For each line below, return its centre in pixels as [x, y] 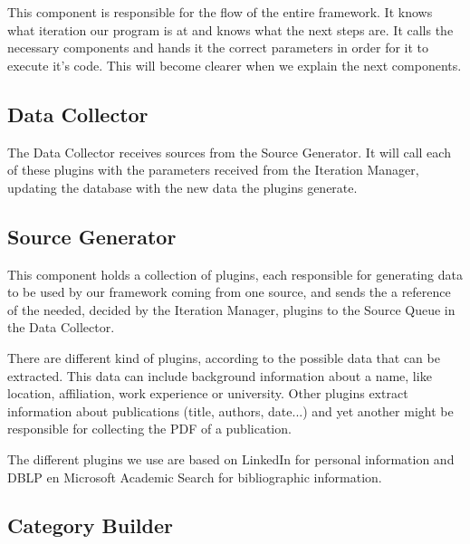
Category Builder [90, 525]
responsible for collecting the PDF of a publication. [149, 429]
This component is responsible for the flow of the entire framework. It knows [220, 12]
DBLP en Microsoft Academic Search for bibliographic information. [195, 477]
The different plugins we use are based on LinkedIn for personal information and [231, 458]
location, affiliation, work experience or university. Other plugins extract [208, 393]
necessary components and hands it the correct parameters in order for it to [218, 48]
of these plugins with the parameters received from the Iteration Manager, [213, 170]
